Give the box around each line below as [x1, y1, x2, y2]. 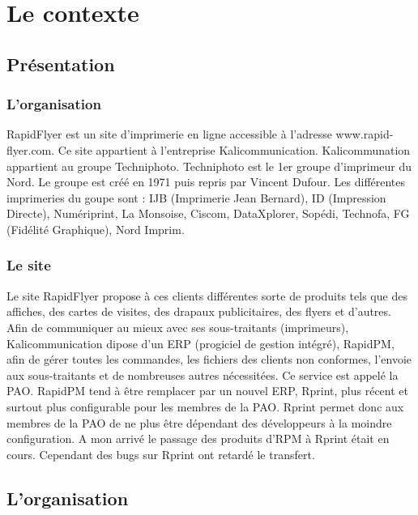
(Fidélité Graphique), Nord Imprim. [6, 220, 185, 237]
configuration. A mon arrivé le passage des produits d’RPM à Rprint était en [6, 430, 390, 447]
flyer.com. [6, 141, 55, 158]
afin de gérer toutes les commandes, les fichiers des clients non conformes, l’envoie [6, 351, 412, 368]
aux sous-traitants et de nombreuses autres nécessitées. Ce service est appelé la [6, 366, 399, 383]
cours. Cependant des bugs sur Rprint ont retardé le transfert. [6, 445, 315, 462]
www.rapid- [335, 126, 394, 143]
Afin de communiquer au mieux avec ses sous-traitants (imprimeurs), [6, 318, 349, 335]
